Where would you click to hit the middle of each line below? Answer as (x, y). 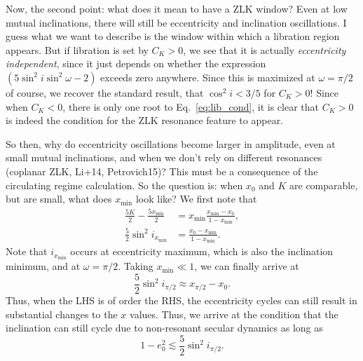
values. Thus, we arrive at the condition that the (234, 314)
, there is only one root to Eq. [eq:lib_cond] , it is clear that (191, 106)
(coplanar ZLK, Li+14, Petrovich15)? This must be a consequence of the (162, 171)
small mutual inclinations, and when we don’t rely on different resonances (164, 157)
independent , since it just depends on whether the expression (136, 63)
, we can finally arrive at (247, 266)
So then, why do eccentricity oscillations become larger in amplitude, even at (171, 143)
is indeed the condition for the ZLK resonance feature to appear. (145, 120)
